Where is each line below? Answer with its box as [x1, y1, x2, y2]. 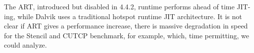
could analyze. [4, 40, 47, 50]
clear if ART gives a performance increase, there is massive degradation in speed [4, 21, 248, 31]
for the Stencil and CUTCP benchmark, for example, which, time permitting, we [4, 30, 250, 40]
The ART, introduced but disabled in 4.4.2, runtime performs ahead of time [4, 1, 235, 11]
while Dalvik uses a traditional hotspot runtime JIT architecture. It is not [17, 11, 242, 21]
